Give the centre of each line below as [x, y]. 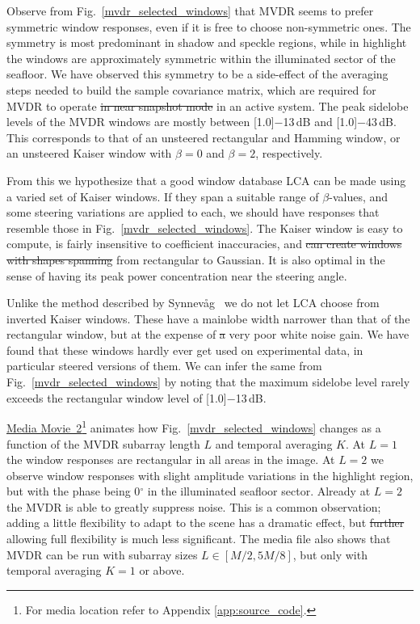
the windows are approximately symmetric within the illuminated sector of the [201, 58]
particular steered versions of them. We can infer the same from [164, 366]
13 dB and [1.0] [320, 122]
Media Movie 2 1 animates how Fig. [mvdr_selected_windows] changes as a [194, 426]
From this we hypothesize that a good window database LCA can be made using [206, 180]
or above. [162, 570]
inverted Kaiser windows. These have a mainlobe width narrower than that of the [208, 318]
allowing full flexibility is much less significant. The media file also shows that [199, 539]
